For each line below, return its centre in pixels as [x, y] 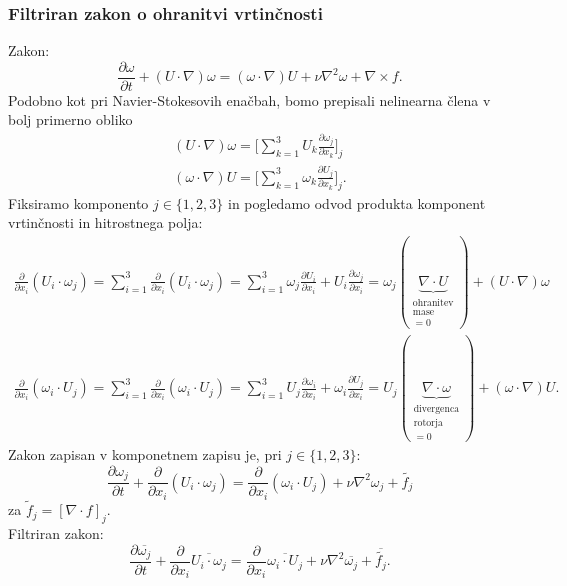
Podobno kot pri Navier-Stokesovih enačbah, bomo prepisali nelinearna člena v [249, 99]
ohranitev [433, 302]
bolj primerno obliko [70, 119]
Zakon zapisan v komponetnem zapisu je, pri [145, 454]
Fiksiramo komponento [78, 202]
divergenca [436, 409]
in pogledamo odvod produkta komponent [356, 202]
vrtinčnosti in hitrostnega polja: [105, 222]
